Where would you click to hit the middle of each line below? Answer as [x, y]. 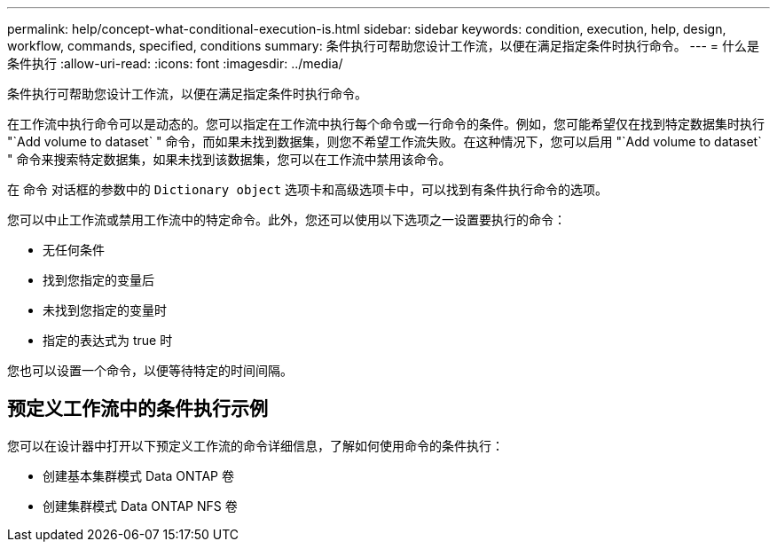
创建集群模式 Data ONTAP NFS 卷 [140, 506]
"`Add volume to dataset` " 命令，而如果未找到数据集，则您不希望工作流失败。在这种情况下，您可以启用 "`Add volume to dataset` [385, 141]
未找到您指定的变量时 [105, 310]
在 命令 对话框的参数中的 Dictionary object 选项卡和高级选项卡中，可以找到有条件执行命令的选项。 [308, 189]
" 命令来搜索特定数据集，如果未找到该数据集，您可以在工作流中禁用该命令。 [229, 159]
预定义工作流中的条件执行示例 [137, 409]
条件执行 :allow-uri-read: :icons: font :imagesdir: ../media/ [175, 63]
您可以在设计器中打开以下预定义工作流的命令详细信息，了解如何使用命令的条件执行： [255, 445]
